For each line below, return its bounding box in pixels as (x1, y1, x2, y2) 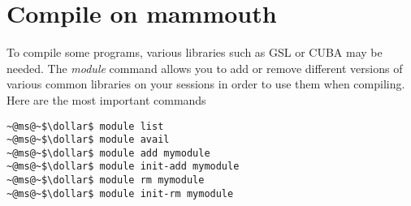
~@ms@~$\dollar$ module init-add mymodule (6, 161, 240, 173)
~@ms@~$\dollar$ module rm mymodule (6, 174, 205, 187)
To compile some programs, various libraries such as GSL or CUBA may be (6, 44, 383, 61)
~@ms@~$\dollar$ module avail (6, 134, 170, 146)
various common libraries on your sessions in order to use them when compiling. (6, 75, 405, 92)
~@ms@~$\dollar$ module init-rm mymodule (6, 187, 234, 200)
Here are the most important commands (6, 91, 206, 108)
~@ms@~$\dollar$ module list (6, 120, 164, 132)
